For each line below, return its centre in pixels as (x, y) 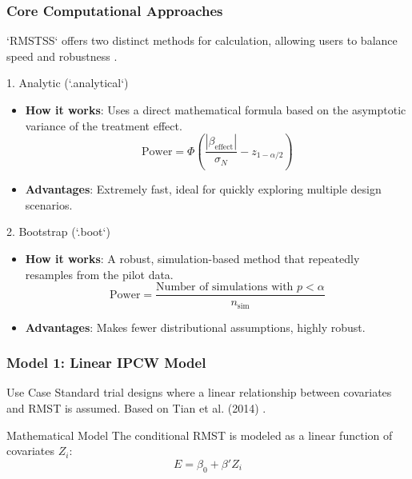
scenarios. (49, 204)
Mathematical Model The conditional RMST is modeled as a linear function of (200, 435)
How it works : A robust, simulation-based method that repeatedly (192, 258)
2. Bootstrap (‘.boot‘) (58, 232)
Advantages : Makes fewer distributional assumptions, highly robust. (195, 327)
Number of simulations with (225, 287)
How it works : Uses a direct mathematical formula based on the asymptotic (216, 110)
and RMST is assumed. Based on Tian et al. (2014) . (136, 408)
